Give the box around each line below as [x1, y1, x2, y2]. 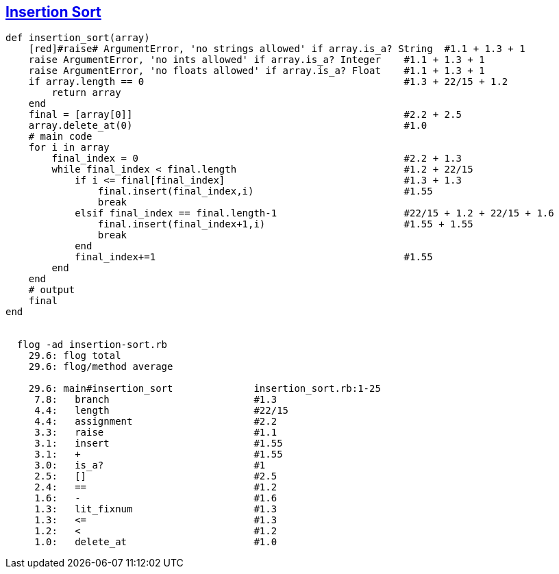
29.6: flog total [28, 350, 121, 362]
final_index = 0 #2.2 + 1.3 [51, 153, 462, 164]
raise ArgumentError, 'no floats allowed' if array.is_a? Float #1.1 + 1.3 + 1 [28, 65, 485, 77]
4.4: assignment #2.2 [34, 416, 277, 427]
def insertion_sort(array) [5, 32, 150, 44]
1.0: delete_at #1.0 [34, 536, 277, 548]
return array [51, 87, 121, 99]
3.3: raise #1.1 [34, 427, 277, 438]
